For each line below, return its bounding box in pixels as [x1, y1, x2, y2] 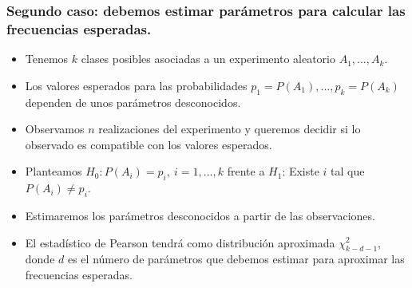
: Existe [282, 163, 319, 180]
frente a [227, 163, 265, 180]
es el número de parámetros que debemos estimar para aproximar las [67, 251, 405, 267]
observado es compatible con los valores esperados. [25, 136, 272, 152]
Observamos [25, 120, 85, 137]
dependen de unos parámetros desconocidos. [25, 93, 241, 110]
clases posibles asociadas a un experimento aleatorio [81, 50, 336, 67]
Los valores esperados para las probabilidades [25, 77, 248, 93]
